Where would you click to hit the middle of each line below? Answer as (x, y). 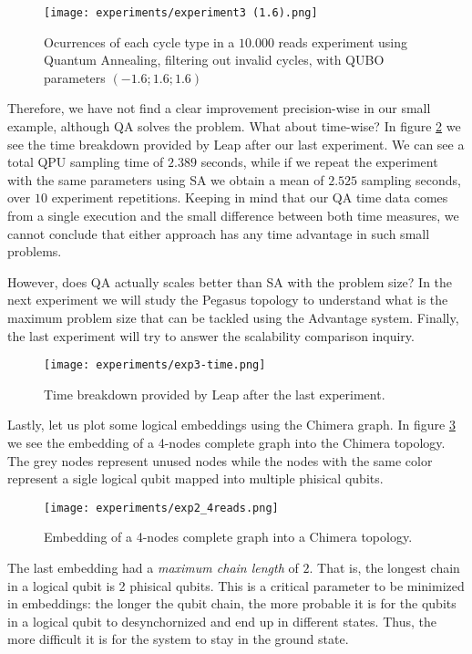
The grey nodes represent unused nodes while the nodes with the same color (220, 460)
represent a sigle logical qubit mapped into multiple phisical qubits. (195, 478)
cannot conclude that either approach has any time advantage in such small (219, 233)
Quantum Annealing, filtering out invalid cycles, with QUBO (214, 60)
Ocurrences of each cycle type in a (139, 42)
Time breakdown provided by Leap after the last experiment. (215, 394)
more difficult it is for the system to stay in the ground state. (178, 639)
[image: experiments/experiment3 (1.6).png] (181, 13)
